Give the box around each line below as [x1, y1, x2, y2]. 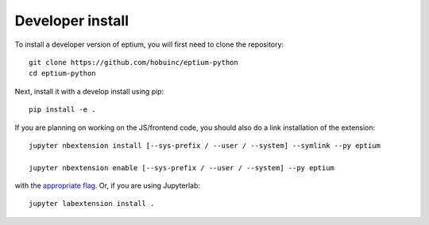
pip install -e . [29, 105, 96, 114]
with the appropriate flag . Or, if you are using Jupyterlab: [14, 181, 201, 190]
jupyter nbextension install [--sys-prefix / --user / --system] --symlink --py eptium [29, 141, 381, 150]
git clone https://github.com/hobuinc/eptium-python [29, 58, 238, 67]
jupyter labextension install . [29, 199, 155, 208]
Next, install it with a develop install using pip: [14, 86, 164, 96]
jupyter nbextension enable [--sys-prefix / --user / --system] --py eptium [29, 163, 335, 172]
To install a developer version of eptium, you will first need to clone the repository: [14, 40, 284, 49]
